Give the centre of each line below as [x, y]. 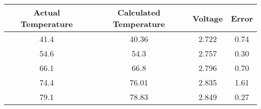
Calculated [139, 12]
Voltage [208, 18]
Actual [47, 12]
